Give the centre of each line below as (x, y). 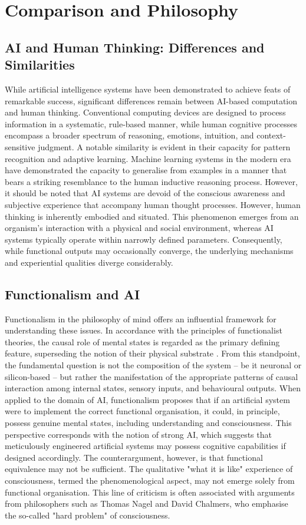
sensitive (20, 146)
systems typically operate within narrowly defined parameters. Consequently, (144, 239)
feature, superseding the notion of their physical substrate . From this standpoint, (152, 353)
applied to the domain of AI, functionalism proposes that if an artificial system (147, 399)
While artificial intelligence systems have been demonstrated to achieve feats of (148, 89)
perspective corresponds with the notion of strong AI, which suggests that (138, 434)
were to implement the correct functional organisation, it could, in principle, (142, 411)
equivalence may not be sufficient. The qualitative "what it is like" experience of (149, 469)
